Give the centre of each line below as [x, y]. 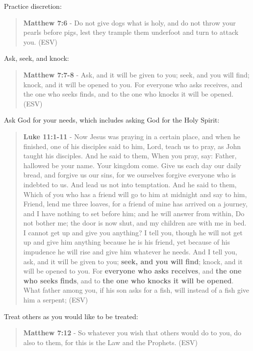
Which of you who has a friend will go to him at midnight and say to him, [135, 194]
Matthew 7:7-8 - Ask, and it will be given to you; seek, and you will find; [136, 74]
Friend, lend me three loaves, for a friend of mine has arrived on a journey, [135, 204]
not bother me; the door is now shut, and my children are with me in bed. [135, 223]
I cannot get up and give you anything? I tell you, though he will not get [133, 232]
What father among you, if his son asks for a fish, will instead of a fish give [136, 290]
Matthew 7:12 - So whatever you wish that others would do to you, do [132, 333]
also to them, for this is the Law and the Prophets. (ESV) [111, 342]
